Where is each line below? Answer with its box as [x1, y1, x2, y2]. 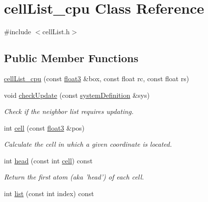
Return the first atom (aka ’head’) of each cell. [4, 172, 144, 182]
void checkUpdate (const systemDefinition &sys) [4, 90, 150, 100]
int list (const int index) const [4, 188, 94, 199]
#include [4, 26, 31, 37]
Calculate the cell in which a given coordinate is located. [4, 139, 172, 149]
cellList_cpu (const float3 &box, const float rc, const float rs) [4, 73, 189, 83]
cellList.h [42, 26, 70, 37]
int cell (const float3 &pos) [4, 122, 85, 133]
